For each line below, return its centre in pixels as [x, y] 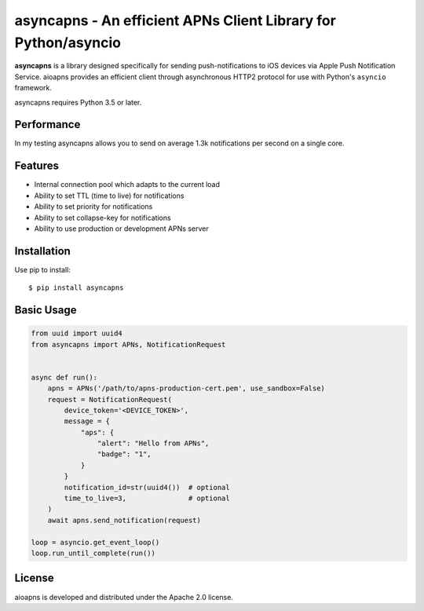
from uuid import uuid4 [77, 333]
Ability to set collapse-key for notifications [103, 218]
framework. [33, 88]
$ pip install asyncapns [76, 288]
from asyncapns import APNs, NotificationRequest [128, 344]
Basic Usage [46, 310]
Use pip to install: [42, 269]
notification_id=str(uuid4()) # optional [147, 487]
